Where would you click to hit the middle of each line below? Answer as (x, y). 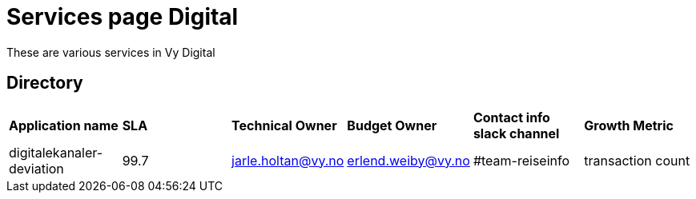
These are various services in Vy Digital (111, 52)
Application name (64, 125)
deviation (36, 168)
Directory (45, 83)
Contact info (511, 117)
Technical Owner (284, 125)
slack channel (516, 133)
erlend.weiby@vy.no (408, 160)
